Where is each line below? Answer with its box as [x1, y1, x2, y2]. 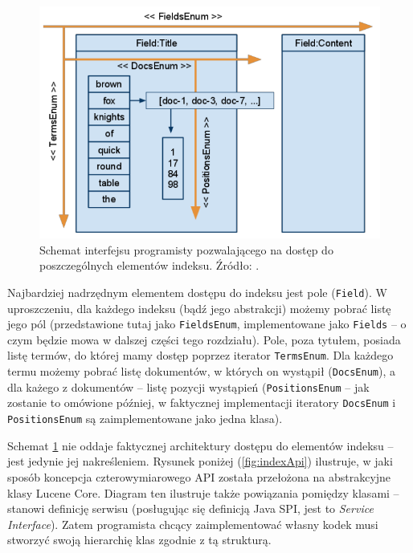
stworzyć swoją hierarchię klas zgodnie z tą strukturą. [7, 531, 272, 548]
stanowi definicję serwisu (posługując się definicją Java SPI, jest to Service [7, 500, 374, 517]
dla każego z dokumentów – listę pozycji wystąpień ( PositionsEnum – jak [7, 378, 370, 395]
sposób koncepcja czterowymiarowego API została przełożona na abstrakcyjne [7, 468, 391, 485]
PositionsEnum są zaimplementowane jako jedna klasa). [7, 410, 283, 427]
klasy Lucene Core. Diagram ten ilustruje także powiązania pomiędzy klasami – [7, 484, 399, 501]
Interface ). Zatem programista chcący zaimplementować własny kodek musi [7, 515, 378, 532]
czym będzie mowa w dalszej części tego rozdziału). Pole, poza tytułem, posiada [7, 331, 401, 348]
